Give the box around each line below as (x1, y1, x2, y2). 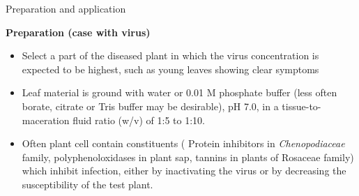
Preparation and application (6, 1, 126, 15)
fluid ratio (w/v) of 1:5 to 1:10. (72, 112, 206, 127)
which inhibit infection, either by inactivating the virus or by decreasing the (22, 163, 346, 178)
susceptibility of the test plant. (22, 176, 153, 191)
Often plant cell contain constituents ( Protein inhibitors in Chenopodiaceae (22, 136, 345, 151)
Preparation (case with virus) (6, 24, 151, 39)
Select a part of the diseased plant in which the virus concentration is (22, 48, 319, 63)
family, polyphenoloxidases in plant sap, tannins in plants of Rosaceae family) (22, 149, 354, 164)
